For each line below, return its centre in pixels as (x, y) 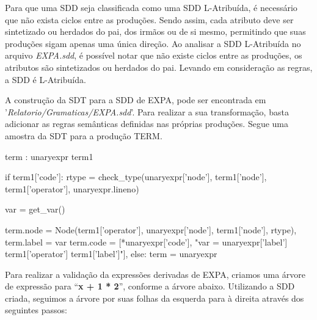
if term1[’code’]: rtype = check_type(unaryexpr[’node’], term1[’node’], (136, 177)
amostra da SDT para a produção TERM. (84, 135)
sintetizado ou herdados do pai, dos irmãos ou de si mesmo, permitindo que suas (155, 31)
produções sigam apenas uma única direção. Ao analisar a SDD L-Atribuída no (153, 43)
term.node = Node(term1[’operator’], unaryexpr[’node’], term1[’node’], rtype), (151, 229)
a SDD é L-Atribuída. (46, 79)
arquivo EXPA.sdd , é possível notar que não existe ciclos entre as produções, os (154, 55)
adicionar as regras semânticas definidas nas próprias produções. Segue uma (147, 124)
